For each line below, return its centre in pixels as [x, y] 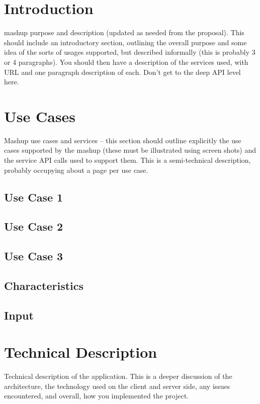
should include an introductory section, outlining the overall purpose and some [125, 42]
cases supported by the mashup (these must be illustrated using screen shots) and [130, 150]
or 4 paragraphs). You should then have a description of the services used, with [126, 62]
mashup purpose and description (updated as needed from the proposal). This [124, 32]
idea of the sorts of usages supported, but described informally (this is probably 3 [130, 52]
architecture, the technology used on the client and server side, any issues [117, 386]
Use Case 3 [34, 256]
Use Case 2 [34, 226]
